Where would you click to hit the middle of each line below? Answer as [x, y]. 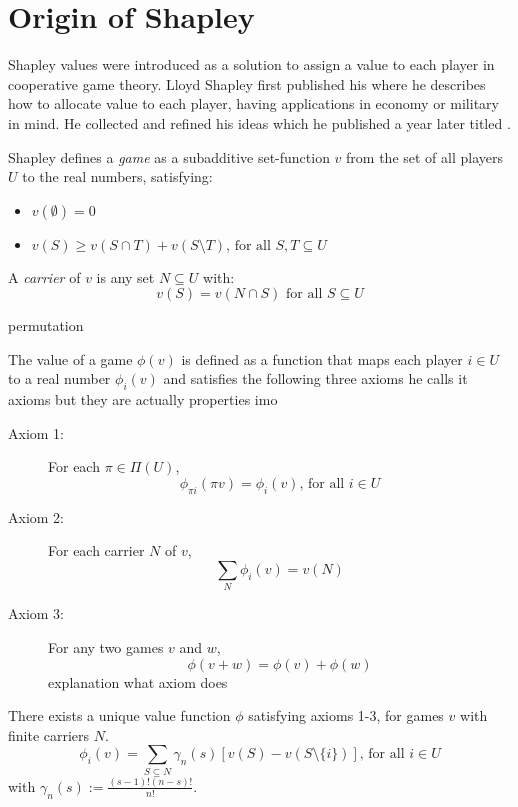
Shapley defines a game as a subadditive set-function [169, 156]
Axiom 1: [36, 432]
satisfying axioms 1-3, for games [346, 715]
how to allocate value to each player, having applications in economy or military [253, 103]
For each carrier [96, 550]
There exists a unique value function [119, 715]
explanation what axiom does [138, 681]
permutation [46, 325]
